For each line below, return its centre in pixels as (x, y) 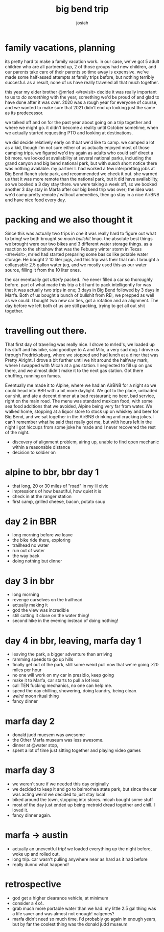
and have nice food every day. (35, 200)
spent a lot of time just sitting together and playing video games (76, 750)
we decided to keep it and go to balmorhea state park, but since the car (84, 789)
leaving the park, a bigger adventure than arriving (62, 654)
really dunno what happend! (40, 865)
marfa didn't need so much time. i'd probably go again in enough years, (84, 919)
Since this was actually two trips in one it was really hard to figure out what (81, 233)
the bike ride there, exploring (41, 540)
